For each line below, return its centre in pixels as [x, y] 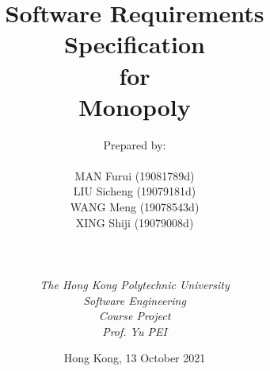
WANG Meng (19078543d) [135, 207]
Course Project [135, 316]
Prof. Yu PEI [135, 331]
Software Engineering [135, 300]
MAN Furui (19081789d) [135, 175]
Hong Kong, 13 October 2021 [135, 358]
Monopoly [135, 106]
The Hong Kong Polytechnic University [135, 285]
